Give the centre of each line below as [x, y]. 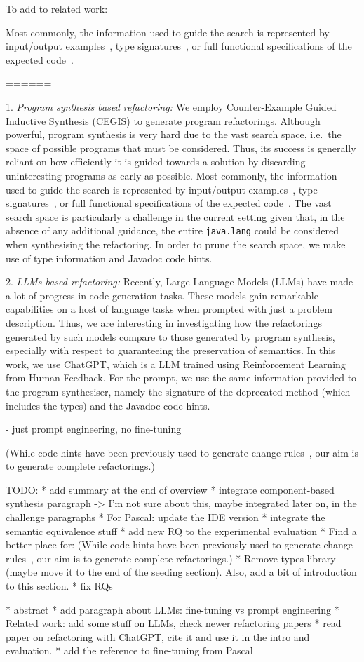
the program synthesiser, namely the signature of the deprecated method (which [178, 391]
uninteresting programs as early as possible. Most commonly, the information [171, 175]
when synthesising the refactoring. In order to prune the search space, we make [176, 244]
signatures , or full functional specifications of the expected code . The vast [169, 203]
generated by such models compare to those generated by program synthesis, [170, 336]
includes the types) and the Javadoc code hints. [108, 405]
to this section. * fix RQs [59, 586]
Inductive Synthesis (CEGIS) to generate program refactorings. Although [163, 120]
